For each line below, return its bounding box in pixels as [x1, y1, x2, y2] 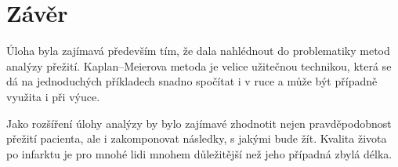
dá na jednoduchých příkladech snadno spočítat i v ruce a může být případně [6, 73, 378, 89]
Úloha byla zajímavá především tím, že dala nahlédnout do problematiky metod [6, 42, 390, 59]
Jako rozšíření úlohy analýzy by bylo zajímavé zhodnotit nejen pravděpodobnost [6, 114, 392, 131]
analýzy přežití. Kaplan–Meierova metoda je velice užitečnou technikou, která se [6, 57, 392, 74]
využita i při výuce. [6, 88, 100, 104]
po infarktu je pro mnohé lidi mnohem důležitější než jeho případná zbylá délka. [6, 145, 393, 162]
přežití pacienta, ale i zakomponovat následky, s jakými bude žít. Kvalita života [6, 130, 387, 147]
